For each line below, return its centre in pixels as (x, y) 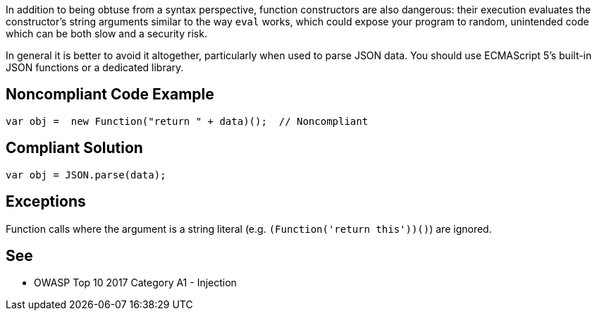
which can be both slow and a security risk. (106, 34)
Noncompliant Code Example (110, 95)
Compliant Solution (74, 148)
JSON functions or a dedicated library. (95, 67)
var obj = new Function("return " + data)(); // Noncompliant (187, 121)
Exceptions (46, 202)
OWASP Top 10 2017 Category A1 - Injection (135, 283)
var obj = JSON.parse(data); (86, 175)
